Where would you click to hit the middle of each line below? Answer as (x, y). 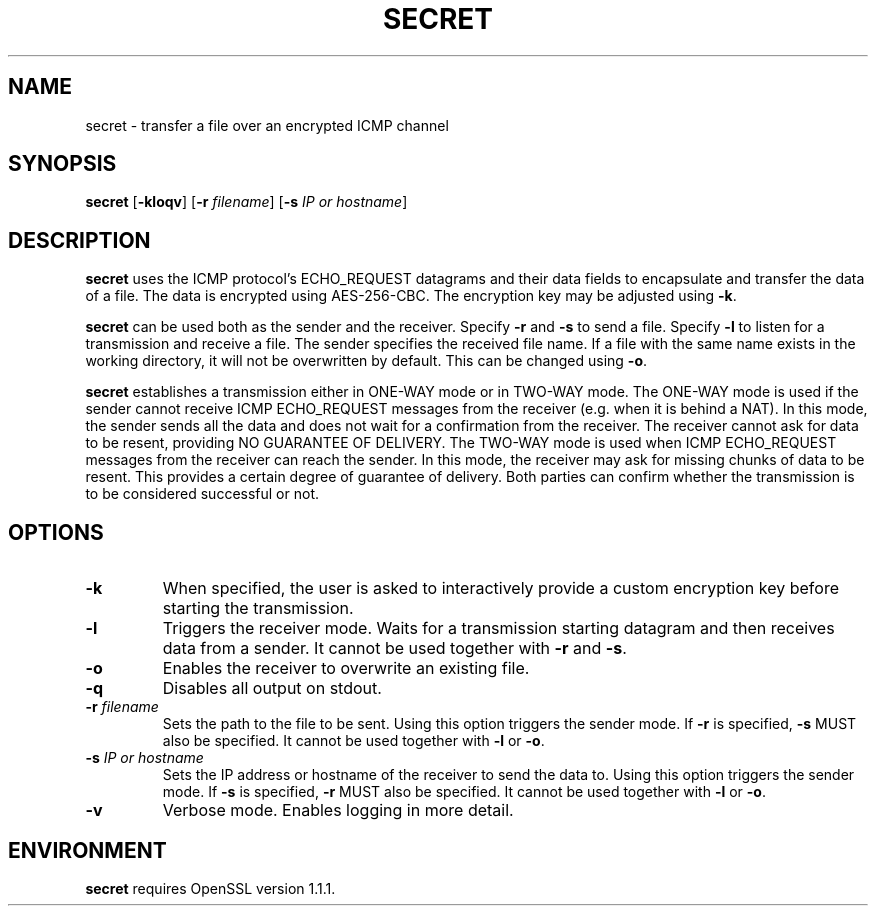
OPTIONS (56, 532)
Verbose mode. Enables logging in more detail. (338, 810)
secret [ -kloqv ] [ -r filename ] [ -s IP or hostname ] (246, 202)
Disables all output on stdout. (272, 688)
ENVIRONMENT (87, 850)
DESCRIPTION (79, 240)
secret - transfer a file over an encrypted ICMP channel (267, 125)
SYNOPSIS (62, 164)
